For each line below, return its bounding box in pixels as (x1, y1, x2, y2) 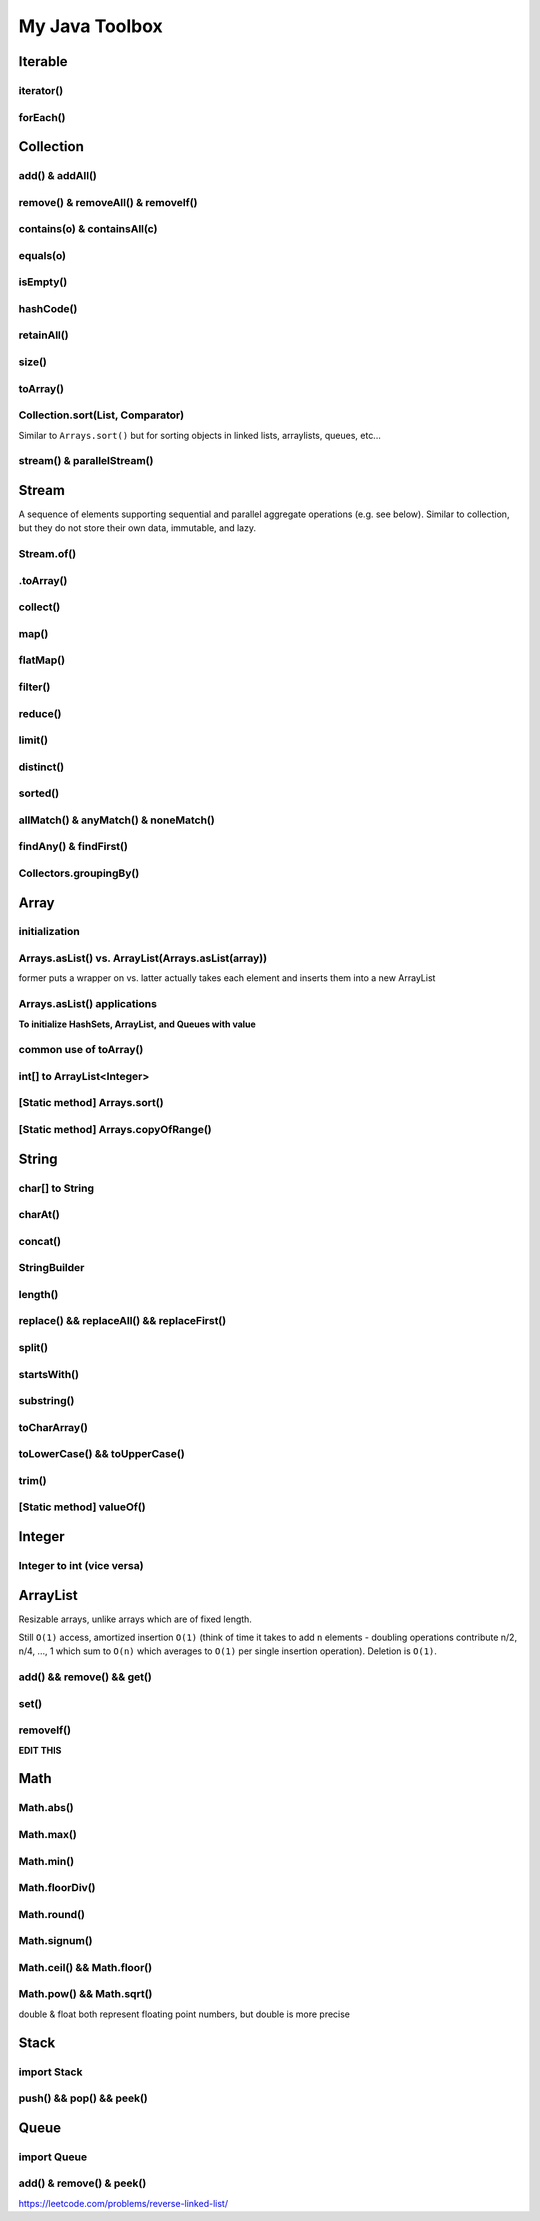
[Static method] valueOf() (18, 1500, 146, 1514)
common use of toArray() (18, 1043, 144, 1057)
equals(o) (18, 248, 67, 262)
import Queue (18, 2150, 88, 2164)
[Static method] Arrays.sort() (18, 1096, 164, 1110)
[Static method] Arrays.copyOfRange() (18, 1123, 212, 1136)
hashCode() (18, 301, 78, 315)
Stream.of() (18, 547, 77, 561)
